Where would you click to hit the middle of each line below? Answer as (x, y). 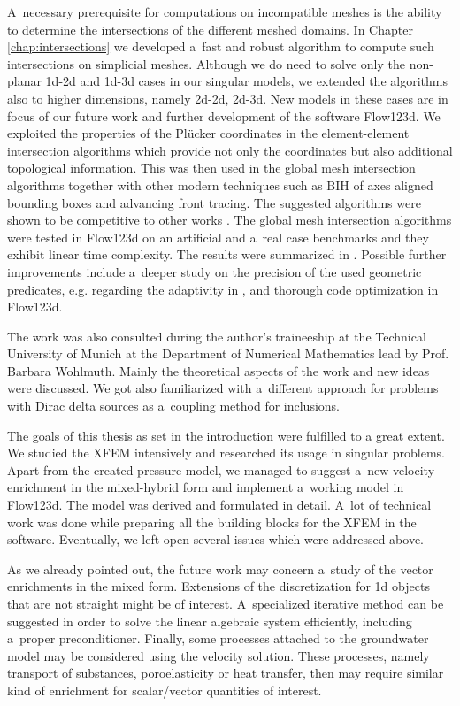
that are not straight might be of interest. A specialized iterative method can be (226, 603)
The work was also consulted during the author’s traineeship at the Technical (217, 336)
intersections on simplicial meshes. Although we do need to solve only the (207, 63)
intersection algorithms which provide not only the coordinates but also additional (230, 150)
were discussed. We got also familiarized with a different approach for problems (223, 388)
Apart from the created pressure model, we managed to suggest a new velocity (221, 469)
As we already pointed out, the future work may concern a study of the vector (220, 568)
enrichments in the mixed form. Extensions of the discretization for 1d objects (218, 586)
